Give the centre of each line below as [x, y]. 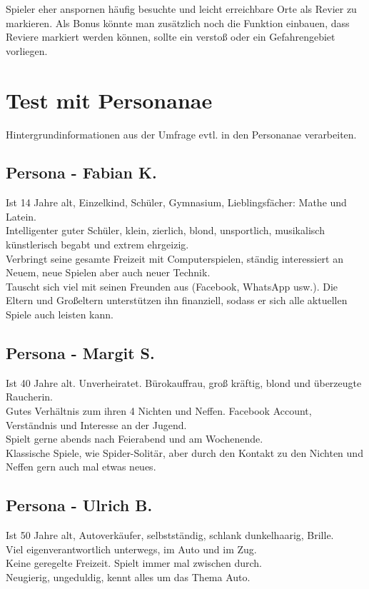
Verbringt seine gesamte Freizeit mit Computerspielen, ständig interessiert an [175, 258]
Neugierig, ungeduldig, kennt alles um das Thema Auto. [128, 577]
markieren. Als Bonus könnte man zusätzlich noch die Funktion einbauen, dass [178, 22]
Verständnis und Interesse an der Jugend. [96, 424]
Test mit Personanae [109, 100]
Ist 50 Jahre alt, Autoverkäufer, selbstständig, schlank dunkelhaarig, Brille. [170, 535]
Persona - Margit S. [80, 353]
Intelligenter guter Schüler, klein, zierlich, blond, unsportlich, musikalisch [165, 230]
